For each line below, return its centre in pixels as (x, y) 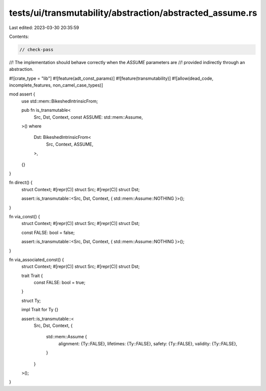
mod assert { (22, 94)
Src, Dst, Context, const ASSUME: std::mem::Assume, (88, 117)
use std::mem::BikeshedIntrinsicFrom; (60, 101)
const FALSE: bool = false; (48, 232)
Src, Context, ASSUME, (70, 144)
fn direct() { (21, 183)
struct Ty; (31, 300)
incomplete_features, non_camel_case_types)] (56, 85)
